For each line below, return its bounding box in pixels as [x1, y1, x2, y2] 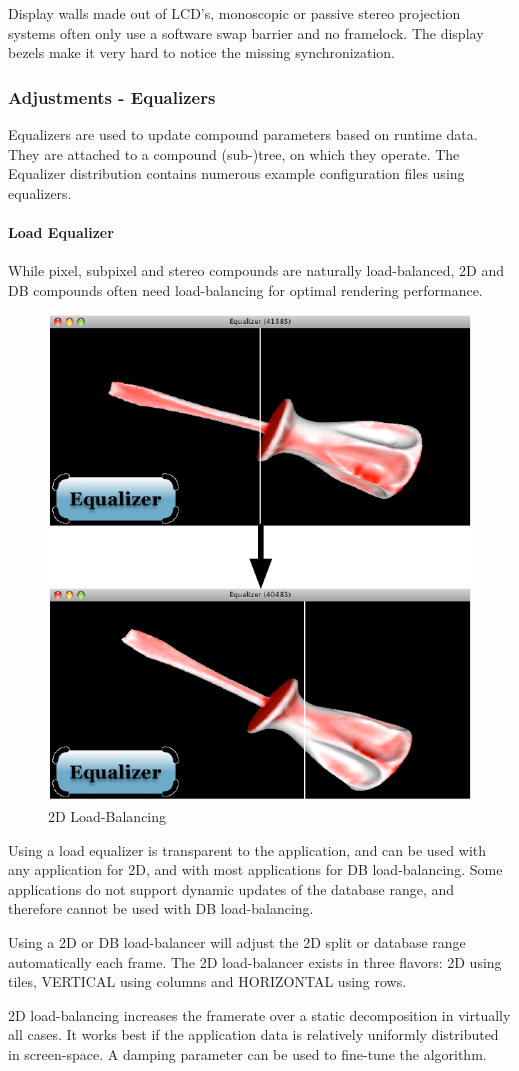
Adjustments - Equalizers [8, 84, 216, 109]
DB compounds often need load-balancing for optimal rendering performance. [8, 279, 483, 300]
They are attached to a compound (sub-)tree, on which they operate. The [8, 143, 460, 164]
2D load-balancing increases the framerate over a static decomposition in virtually [8, 1004, 511, 1025]
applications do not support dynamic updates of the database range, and [8, 878, 455, 899]
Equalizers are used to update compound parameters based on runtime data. [8, 124, 478, 144]
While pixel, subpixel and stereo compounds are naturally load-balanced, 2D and [8, 260, 505, 281]
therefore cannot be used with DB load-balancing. [8, 898, 314, 919]
